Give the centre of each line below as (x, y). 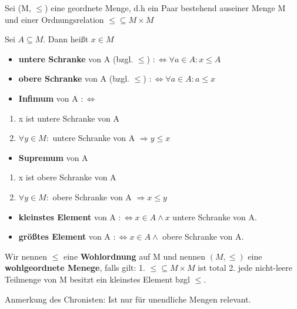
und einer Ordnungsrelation (54, 19)
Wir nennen (26, 256)
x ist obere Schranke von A (67, 177)
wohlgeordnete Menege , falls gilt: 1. (75, 268)
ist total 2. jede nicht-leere (245, 268)
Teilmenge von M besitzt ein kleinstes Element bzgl (97, 279)
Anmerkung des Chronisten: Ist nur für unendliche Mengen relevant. (128, 299)
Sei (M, (18, 8)
